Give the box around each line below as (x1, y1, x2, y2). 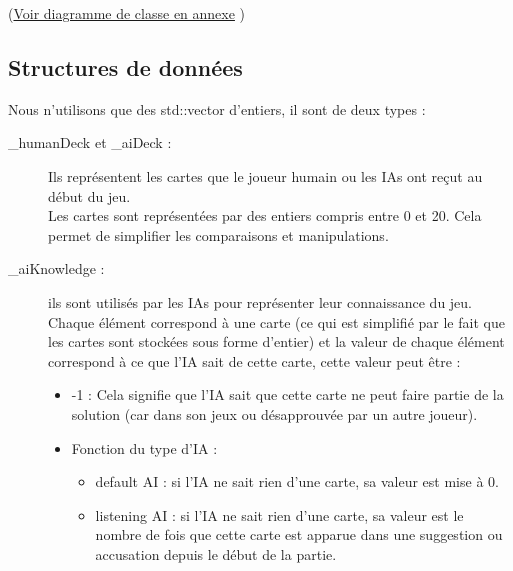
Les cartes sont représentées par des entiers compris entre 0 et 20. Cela (48, 205, 482, 226)
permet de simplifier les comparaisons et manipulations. (48, 224, 389, 245)
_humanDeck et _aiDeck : (8, 132, 172, 153)
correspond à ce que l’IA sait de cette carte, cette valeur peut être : (48, 350, 461, 371)
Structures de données (8, 51, 243, 82)
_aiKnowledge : (8, 258, 105, 279)
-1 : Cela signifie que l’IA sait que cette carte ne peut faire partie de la (71, 384, 504, 405)
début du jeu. (48, 185, 131, 206)
